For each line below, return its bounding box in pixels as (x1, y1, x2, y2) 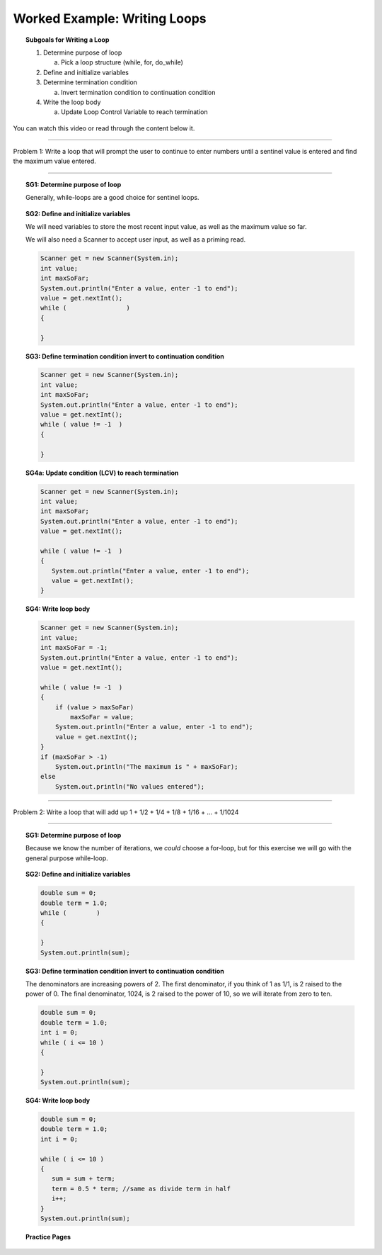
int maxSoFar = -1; (40, 643, 108, 652)
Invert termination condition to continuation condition (61, 88, 216, 96)
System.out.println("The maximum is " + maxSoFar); (55, 762, 238, 770)
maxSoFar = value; (70, 713, 134, 721)
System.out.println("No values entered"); (55, 782, 205, 790)
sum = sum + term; (51, 1175, 116, 1183)
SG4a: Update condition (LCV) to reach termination (25, 468, 179, 477)
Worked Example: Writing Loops (13, 11, 207, 26)
